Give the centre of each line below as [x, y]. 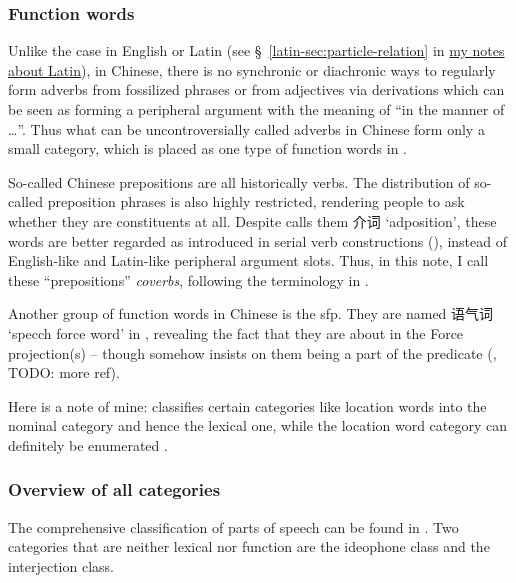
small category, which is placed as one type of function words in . [207, 148]
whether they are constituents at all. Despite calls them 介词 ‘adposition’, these [252, 220]
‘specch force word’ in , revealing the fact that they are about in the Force [236, 332]
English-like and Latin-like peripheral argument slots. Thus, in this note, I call [248, 260]
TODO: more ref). [64, 372]
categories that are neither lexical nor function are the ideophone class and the [249, 546]
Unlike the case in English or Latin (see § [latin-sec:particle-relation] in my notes [256, 50]
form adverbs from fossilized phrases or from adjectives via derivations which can [256, 89]
